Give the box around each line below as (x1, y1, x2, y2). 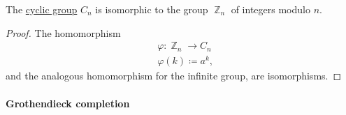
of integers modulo (231, 2, 310, 16)
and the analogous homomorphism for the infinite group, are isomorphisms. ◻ (6, 68, 342, 83)
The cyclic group (6, 2, 78, 16)
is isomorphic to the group (95, 2, 208, 16)
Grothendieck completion (6, 95, 130, 110)
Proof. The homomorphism (6, 25, 121, 40)
